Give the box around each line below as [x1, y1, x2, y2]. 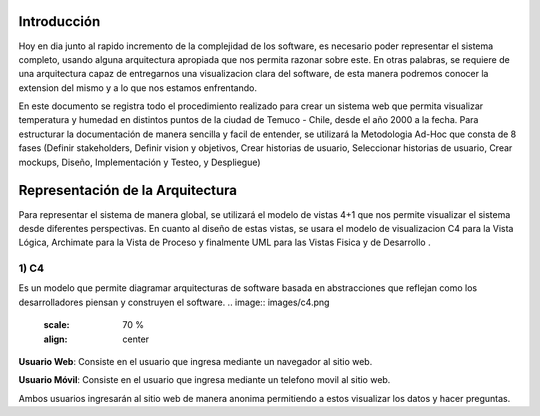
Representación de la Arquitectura [18, 182, 238, 199]
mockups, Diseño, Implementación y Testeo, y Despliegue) [18, 156, 261, 168]
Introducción [18, 13, 101, 30]
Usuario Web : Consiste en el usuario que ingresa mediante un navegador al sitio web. [18, 356, 373, 368]
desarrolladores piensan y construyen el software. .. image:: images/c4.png [18, 296, 330, 308]
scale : [43, 319, 70, 331]
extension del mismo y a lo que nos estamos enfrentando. [18, 81, 257, 94]
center [122, 333, 150, 345]
